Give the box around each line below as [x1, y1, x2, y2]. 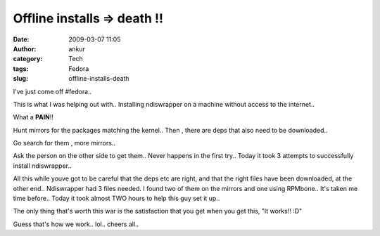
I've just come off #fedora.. [13, 87, 92, 96]
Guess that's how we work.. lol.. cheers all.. [13, 220, 139, 228]
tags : [13, 64, 29, 73]
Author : [13, 44, 37, 53]
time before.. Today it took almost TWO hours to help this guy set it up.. [13, 194, 220, 203]
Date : [13, 35, 30, 44]
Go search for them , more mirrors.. [13, 139, 116, 147]
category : [13, 55, 43, 63]
